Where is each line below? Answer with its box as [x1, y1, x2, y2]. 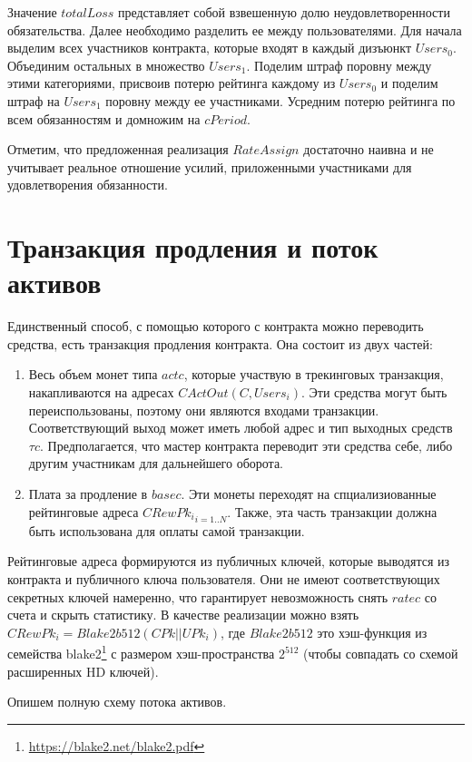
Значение [7, 3, 57, 21]
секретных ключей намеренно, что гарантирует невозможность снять [7, 587, 388, 606]
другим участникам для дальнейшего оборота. [28, 454, 284, 473]
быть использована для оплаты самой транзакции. [28, 521, 305, 540]
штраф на [7, 91, 60, 110]
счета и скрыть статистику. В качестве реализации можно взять [7, 605, 359, 624]
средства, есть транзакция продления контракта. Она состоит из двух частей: [7, 334, 433, 353]
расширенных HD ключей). [7, 661, 159, 680]
